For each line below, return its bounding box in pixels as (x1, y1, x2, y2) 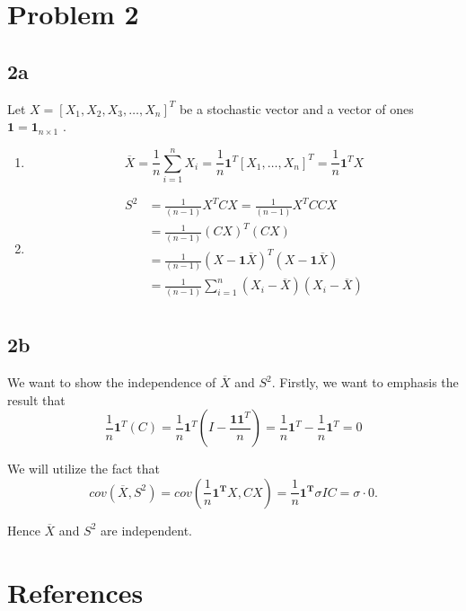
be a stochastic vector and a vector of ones (179, 99, 414, 118)
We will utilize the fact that (7, 459, 160, 478)
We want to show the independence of (7, 373, 216, 391)
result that (7, 390, 66, 409)
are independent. (101, 520, 193, 539)
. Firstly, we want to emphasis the (271, 373, 459, 391)
